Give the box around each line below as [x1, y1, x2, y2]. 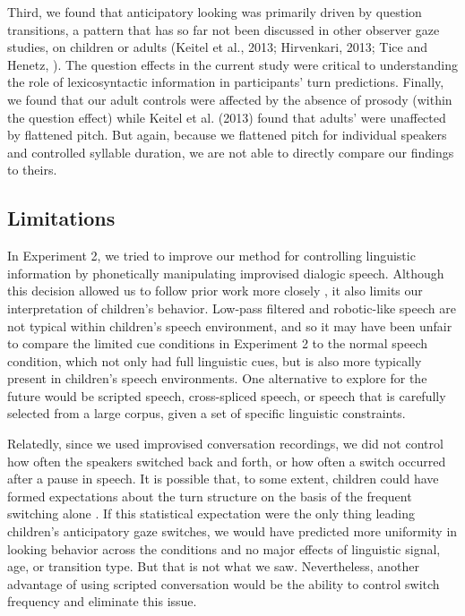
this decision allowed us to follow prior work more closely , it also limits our [7, 281, 423, 300]
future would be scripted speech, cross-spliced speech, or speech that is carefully [7, 386, 446, 405]
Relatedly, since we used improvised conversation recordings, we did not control [7, 434, 443, 453]
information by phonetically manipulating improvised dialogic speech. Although [7, 263, 444, 282]
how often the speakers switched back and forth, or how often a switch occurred [7, 451, 446, 470]
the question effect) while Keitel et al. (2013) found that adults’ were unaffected [7, 107, 446, 126]
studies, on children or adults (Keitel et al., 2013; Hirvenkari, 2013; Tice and [7, 38, 428, 56]
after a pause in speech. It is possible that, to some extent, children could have [7, 469, 439, 488]
